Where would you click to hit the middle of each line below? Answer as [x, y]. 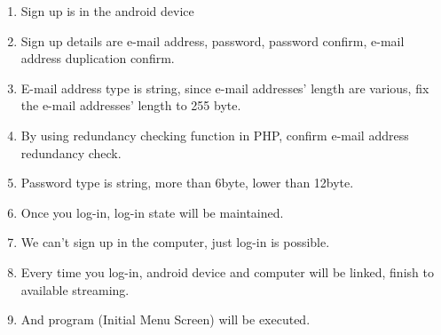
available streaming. [75, 289]
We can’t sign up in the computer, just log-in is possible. [175, 242]
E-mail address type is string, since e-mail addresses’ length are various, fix [225, 88]
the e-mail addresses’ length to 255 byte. [131, 105]
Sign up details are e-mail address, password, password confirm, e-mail [213, 40]
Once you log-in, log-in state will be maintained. [152, 212]
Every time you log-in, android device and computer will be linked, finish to [227, 271]
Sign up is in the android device [107, 11]
